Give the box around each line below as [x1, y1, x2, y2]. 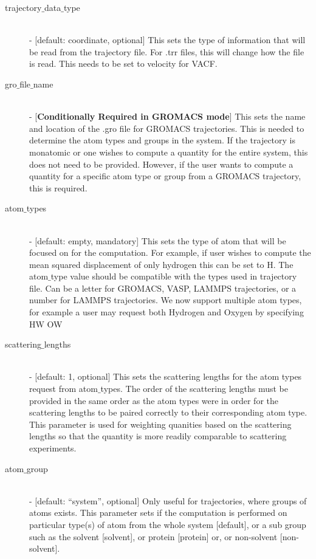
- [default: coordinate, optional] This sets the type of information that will [29, 33, 306, 46]
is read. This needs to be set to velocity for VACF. [29, 57, 218, 70]
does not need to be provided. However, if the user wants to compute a [29, 157, 294, 170]
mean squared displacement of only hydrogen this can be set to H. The [29, 258, 294, 270]
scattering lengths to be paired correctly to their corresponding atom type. [29, 406, 307, 419]
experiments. [29, 442, 77, 454]
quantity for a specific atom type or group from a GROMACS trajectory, [29, 170, 301, 182]
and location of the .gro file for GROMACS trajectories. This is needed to [29, 122, 304, 134]
